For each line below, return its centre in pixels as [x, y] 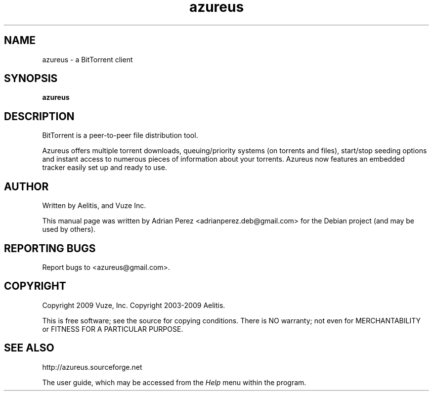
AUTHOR [26, 186]
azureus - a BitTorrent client [87, 59]
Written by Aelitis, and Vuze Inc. [94, 206]
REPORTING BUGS [50, 248]
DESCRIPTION [39, 116]
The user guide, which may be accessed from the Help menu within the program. [174, 382]
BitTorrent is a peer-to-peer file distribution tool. [120, 135]
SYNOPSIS [31, 79]
